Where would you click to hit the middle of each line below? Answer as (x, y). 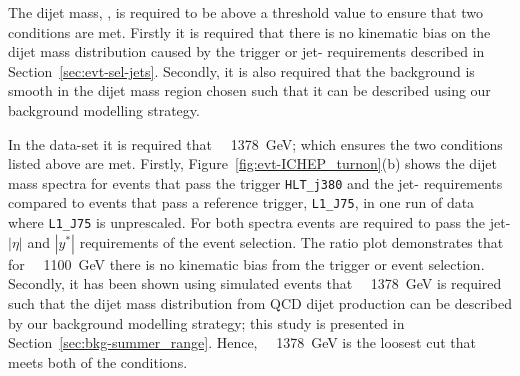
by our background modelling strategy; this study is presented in (206, 322)
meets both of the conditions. (98, 361)
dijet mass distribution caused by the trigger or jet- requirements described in (246, 51)
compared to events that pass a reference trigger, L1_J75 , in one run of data (241, 202)
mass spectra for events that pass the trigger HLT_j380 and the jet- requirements (255, 182)
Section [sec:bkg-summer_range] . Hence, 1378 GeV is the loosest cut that (242, 342)
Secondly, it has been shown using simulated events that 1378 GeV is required (255, 283)
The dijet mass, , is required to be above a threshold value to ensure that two (245, 12)
